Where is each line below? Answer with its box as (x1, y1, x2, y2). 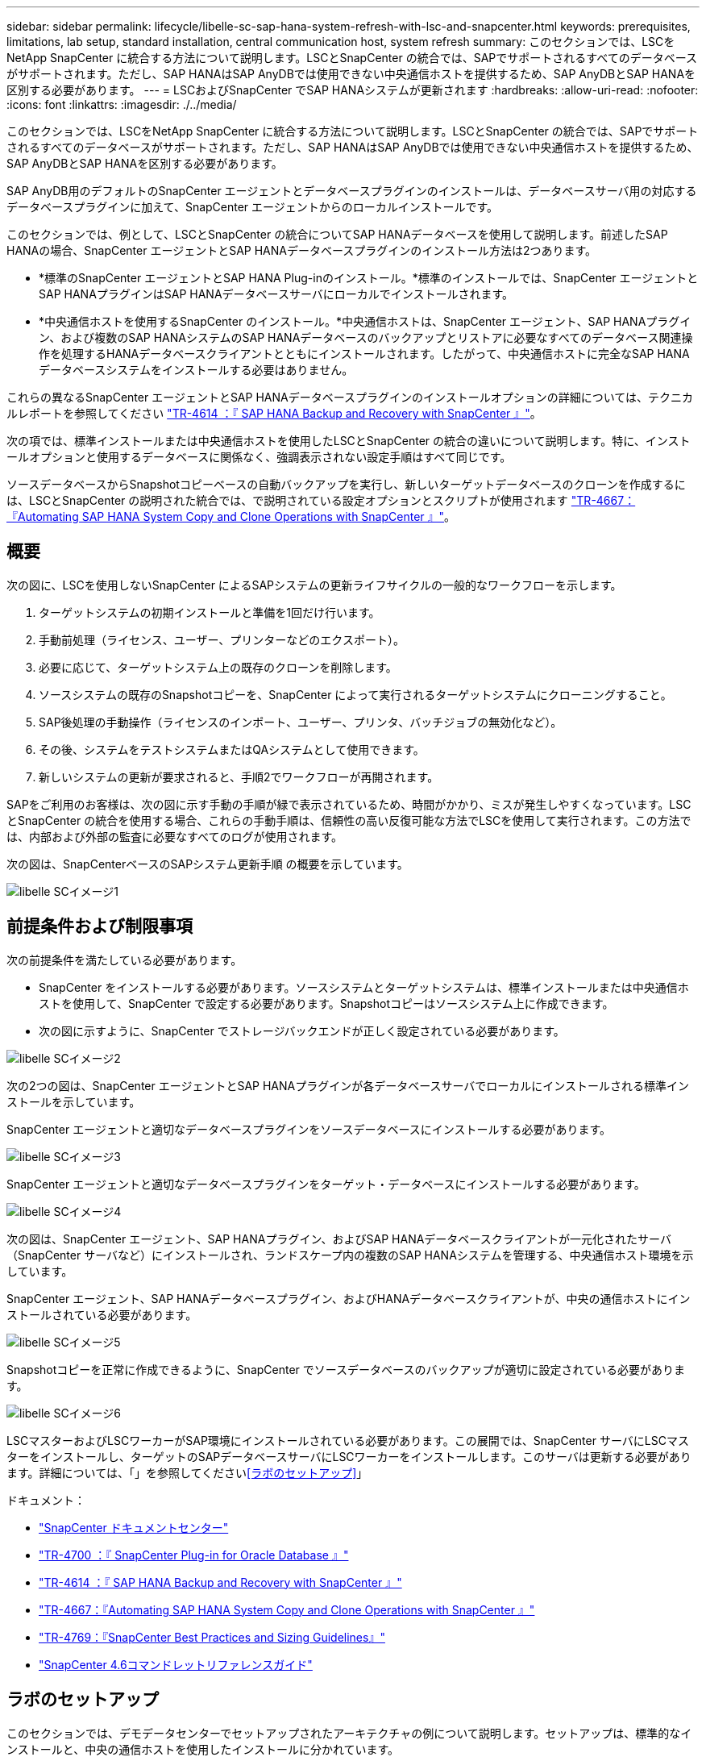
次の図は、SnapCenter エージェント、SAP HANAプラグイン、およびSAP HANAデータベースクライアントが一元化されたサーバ (6, 1231, 671, 1246)
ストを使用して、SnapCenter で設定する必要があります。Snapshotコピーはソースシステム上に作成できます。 (39, 996, 614, 1010)
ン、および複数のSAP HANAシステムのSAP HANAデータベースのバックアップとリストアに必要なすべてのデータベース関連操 (39, 331, 693, 344)
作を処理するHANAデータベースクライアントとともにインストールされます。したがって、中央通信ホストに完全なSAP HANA (39, 347, 690, 360)
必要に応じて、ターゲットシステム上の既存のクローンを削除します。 (39, 660, 397, 674)
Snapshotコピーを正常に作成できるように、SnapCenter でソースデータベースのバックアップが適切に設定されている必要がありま (6, 1362, 685, 1376)
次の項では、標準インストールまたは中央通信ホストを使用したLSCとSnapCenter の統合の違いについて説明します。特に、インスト (6, 434, 691, 448)
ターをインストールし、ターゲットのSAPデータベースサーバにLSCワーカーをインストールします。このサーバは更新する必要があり (6, 1449, 691, 1463)
